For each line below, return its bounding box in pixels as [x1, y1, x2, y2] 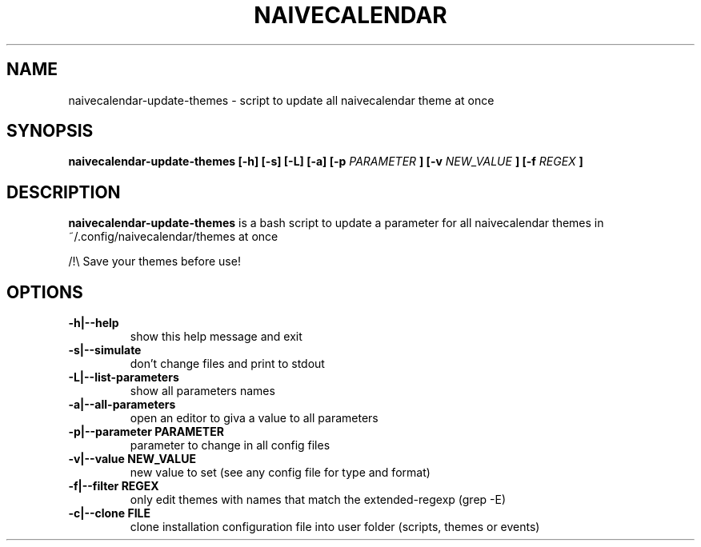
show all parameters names [130, 384, 275, 398]
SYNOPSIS [6, 121, 94, 142]
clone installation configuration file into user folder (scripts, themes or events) [130, 520, 540, 534]
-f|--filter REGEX [68, 479, 159, 493]
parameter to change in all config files [130, 438, 330, 453]
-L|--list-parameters [68, 370, 179, 385]
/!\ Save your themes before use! [68, 254, 241, 269]
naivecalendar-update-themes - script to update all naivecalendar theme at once [68, 93, 495, 107]
